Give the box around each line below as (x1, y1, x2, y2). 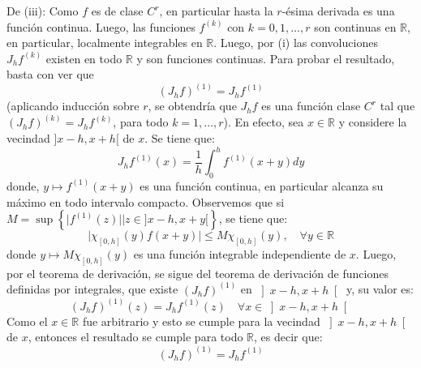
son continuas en (314, 18, 397, 35)
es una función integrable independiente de (133, 245, 346, 262)
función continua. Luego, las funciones (6, 18, 195, 35)
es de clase (91, 2, 144, 19)
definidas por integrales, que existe (6, 280, 178, 297)
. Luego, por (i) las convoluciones (213, 34, 378, 51)
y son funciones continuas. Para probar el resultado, (136, 49, 395, 66)
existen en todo (45, 49, 122, 66)
